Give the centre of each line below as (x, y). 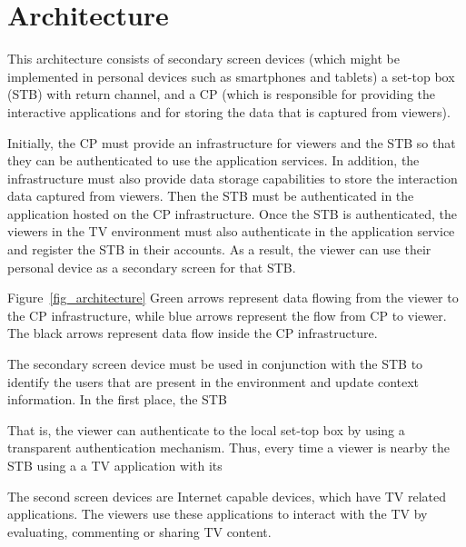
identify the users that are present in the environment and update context (213, 381)
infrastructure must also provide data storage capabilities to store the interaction (233, 178)
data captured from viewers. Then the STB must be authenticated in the (211, 196)
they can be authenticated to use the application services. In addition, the (213, 160)
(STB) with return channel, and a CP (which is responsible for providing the (222, 94)
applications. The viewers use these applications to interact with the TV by (218, 514)
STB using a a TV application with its (115, 465)
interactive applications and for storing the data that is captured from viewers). (229, 111)
